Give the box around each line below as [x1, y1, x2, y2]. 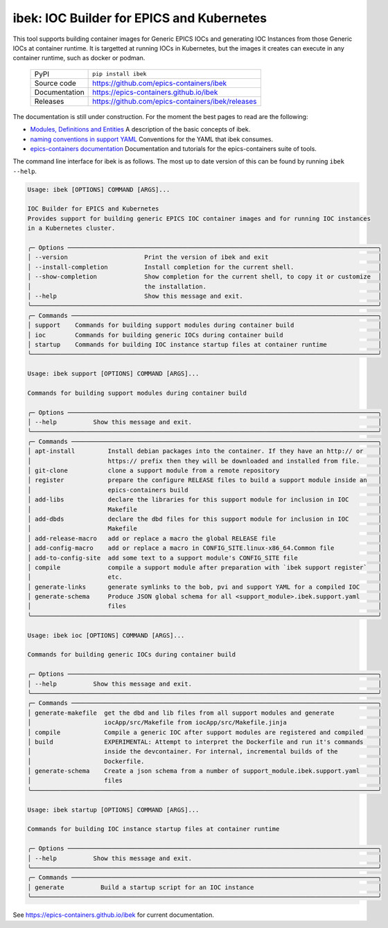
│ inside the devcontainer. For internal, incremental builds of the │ [27, 748, 382, 756]
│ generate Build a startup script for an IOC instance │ [27, 883, 382, 891]
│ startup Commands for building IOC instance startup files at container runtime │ [27, 340, 382, 348]
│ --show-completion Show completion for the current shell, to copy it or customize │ [27, 273, 382, 280]
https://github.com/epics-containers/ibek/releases [92, 96, 257, 106]
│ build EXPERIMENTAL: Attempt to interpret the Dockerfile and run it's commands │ [27, 738, 382, 746]
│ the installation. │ [27, 283, 382, 290]
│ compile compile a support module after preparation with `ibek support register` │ [27, 563, 382, 571]
